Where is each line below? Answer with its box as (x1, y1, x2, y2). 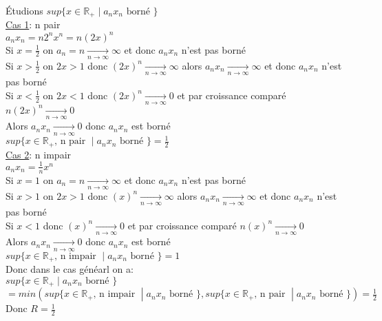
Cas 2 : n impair (6, 147, 72, 161)
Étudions (6, 3, 43, 17)
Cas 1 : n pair (6, 17, 61, 32)
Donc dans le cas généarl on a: (6, 262, 134, 276)
